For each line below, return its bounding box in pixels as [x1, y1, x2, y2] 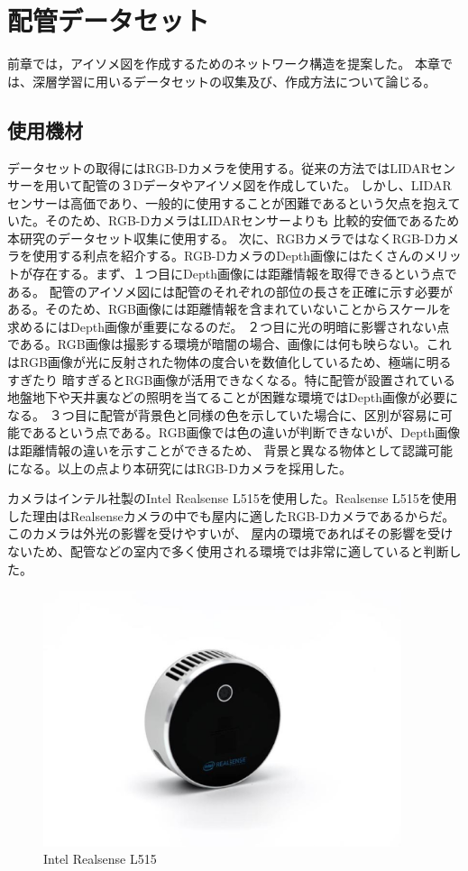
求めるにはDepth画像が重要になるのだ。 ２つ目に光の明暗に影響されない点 [7, 316, 450, 335]
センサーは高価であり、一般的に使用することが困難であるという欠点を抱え [7, 193, 448, 212]
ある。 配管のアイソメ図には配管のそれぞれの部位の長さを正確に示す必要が [7, 281, 453, 300]
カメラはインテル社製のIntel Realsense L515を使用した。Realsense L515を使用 [7, 489, 457, 508]
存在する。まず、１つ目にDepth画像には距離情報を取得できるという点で [32, 264, 457, 283]
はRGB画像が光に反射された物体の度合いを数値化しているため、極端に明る [7, 353, 452, 371]
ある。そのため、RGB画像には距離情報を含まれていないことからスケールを [7, 299, 452, 318]
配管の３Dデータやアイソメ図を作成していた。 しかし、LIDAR [82, 176, 452, 195]
